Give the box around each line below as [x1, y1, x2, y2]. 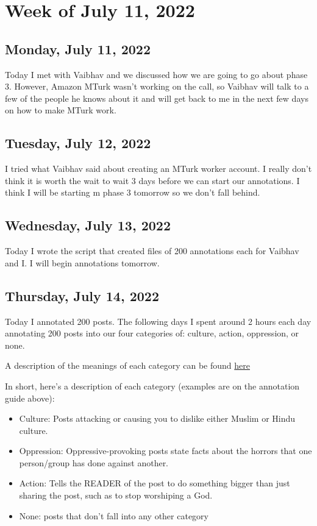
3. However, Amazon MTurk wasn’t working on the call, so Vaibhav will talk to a [5, 80, 309, 93]
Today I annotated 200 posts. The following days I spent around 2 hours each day [5, 315, 312, 327]
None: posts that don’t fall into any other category [19, 509, 208, 522]
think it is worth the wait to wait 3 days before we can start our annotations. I [5, 174, 300, 187]
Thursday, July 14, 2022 [5, 286, 159, 305]
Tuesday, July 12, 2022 [5, 133, 151, 152]
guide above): [5, 391, 55, 404]
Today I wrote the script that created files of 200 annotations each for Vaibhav [5, 244, 299, 257]
